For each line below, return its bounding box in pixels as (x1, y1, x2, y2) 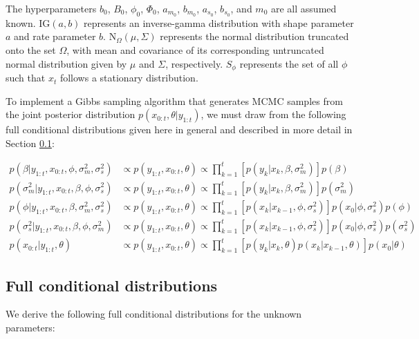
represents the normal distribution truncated (160, 29, 349, 43)
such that (6, 70, 46, 85)
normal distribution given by (6, 56, 127, 70)
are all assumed (271, 1, 337, 15)
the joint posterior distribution (6, 107, 136, 122)
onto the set (6, 43, 56, 57)
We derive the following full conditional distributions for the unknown (6, 307, 302, 321)
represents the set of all (239, 56, 339, 70)
